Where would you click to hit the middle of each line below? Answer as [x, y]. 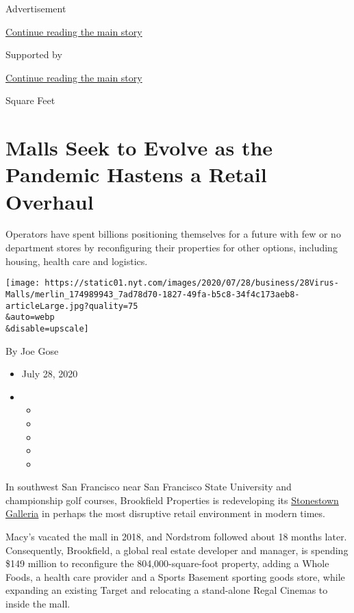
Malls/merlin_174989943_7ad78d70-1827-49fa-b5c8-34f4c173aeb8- [153, 294]
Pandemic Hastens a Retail [136, 174]
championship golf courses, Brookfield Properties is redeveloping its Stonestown [172, 500]
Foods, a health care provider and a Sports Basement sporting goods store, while [175, 576]
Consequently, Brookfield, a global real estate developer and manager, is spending [177, 550]
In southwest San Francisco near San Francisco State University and [149, 487]
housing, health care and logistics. [77, 261]
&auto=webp [30, 317]
